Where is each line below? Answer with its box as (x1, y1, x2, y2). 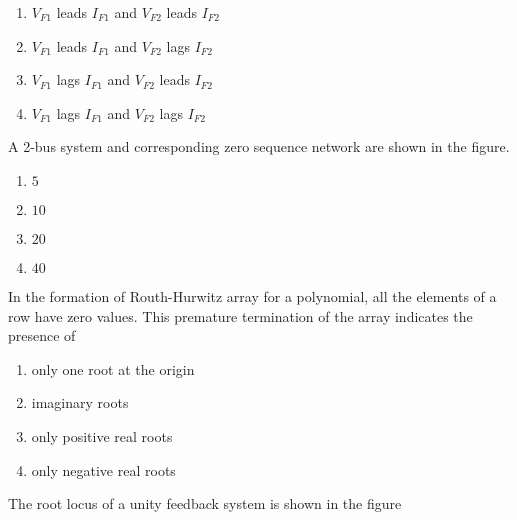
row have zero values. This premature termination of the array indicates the (8, 305, 473, 326)
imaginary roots (31, 392, 129, 413)
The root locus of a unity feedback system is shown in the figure (8, 493, 402, 514)
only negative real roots (31, 459, 176, 480)
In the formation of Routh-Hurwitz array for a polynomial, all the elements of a (8, 285, 497, 306)
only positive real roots (31, 425, 173, 446)
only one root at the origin (31, 358, 195, 379)
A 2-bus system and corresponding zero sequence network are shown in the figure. (8, 136, 510, 157)
